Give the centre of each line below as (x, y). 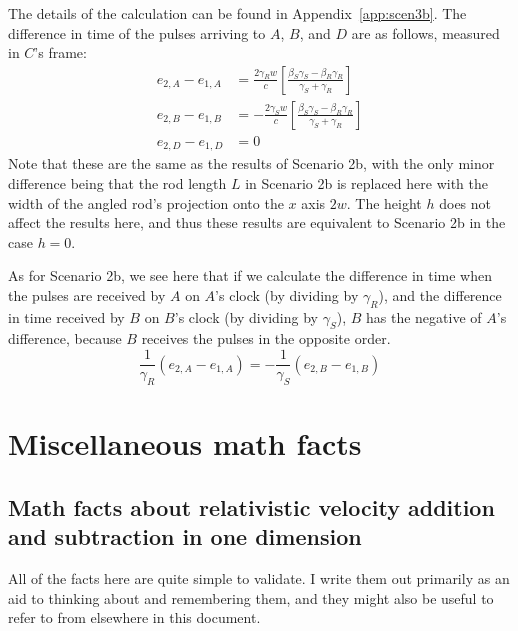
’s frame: (60, 52)
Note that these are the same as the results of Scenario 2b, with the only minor (251, 163)
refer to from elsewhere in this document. (134, 617)
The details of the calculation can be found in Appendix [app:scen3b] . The (237, 13)
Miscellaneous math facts (185, 443)
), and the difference (440, 294)
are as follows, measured (425, 32)
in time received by (66, 316)
